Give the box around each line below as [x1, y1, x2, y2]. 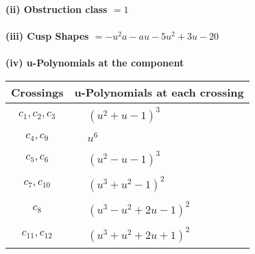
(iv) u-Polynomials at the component [5, 55, 184, 70]
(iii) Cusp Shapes [5, 29, 89, 43]
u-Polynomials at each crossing [74, 84, 244, 100]
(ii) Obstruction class [5, 2, 108, 16]
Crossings [11, 84, 64, 100]
